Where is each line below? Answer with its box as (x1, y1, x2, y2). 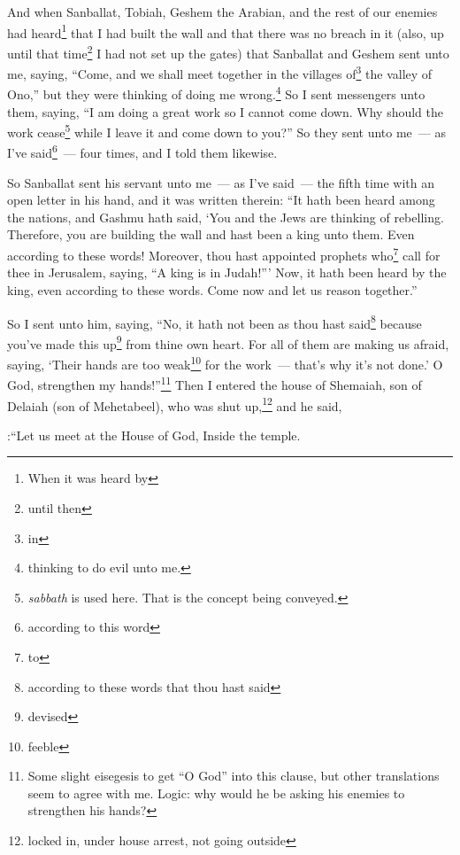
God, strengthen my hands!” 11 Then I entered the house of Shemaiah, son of (7, 373, 422, 393)
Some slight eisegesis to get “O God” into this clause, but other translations (27, 766, 440, 785)
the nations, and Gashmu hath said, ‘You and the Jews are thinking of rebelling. (7, 207, 444, 226)
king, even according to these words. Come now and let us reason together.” (7, 280, 418, 299)
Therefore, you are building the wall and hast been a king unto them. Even (7, 225, 415, 244)
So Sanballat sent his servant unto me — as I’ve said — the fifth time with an (7, 173, 435, 191)
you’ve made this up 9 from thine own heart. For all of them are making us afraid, (7, 331, 449, 353)
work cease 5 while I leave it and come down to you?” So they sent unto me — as (7, 120, 447, 141)
